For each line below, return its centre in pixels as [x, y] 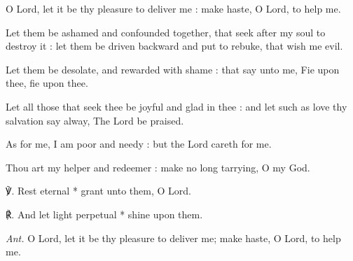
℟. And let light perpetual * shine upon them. [104, 214]
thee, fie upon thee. [47, 83]
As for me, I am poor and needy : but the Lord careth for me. [139, 144]
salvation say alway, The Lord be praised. [95, 120]
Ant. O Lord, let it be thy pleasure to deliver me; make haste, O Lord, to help [173, 238]
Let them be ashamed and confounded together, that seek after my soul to [166, 32]
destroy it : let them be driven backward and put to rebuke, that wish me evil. [174, 46]
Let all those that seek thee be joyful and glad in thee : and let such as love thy [176, 106]
